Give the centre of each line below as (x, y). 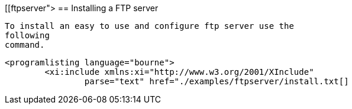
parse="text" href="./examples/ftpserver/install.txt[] (217, 81)
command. (25, 45)
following (27, 35)
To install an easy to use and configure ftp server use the (149, 26)
